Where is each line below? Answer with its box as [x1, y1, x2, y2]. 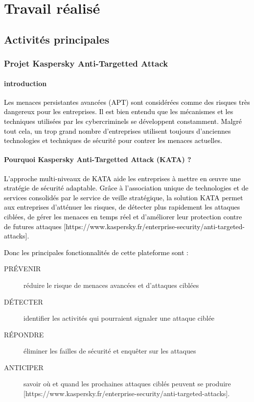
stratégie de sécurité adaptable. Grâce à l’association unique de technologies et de [4, 183, 249, 193]
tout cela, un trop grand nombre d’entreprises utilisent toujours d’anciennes [4, 125, 231, 136]
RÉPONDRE [4, 329, 44, 339]
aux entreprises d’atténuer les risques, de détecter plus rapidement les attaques [4, 202, 240, 212]
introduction [4, 78, 47, 88]
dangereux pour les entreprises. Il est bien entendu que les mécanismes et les [4, 106, 233, 117]
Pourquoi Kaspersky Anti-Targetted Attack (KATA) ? [4, 154, 191, 165]
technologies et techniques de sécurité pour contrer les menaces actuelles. [4, 135, 222, 145]
